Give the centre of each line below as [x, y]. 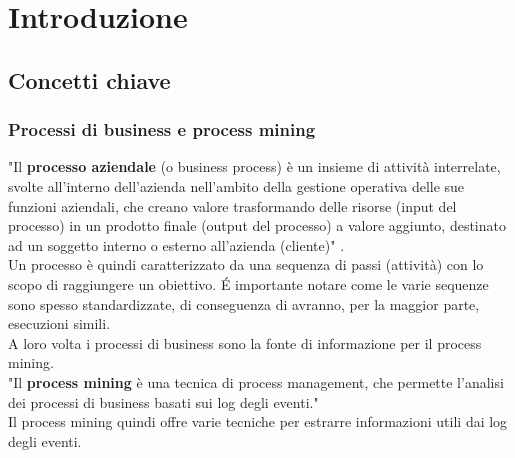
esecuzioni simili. [59, 323]
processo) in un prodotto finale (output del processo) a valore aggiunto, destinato [257, 225]
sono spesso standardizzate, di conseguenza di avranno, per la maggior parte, [244, 303]
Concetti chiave [89, 79]
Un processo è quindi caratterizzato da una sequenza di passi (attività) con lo [246, 264]
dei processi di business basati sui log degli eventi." [163, 401]
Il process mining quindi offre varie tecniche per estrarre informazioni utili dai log [258, 421]
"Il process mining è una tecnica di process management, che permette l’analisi [256, 381]
